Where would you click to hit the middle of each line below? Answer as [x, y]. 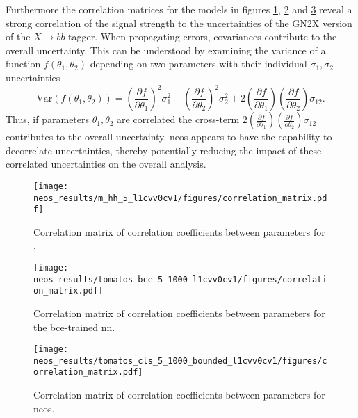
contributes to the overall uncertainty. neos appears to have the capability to [169, 137]
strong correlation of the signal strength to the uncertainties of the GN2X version [179, 23]
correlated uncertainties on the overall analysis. [106, 164]
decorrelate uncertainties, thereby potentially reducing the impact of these [164, 150]
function [23, 64]
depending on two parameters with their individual [198, 64]
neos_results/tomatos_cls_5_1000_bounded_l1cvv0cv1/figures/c [180, 361]
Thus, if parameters [48, 119]
